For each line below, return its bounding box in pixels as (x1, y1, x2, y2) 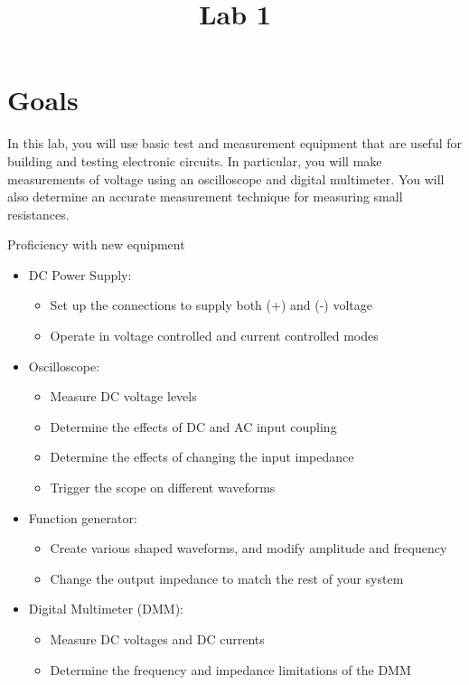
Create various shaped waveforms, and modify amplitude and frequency (50, 539, 447, 558)
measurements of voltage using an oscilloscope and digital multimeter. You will (7, 169, 445, 188)
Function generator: (28, 508, 137, 527)
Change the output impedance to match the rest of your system (50, 568, 404, 587)
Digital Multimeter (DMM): (28, 599, 183, 618)
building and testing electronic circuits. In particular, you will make (7, 151, 382, 170)
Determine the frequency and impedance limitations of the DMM (50, 660, 411, 679)
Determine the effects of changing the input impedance (50, 447, 354, 466)
